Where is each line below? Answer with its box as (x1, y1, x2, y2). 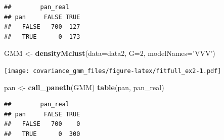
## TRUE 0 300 (4, 130, 80, 137)
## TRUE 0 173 (4, 33, 80, 40)
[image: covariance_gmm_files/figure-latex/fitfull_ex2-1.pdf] (4, 67, 221, 75)
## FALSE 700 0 (4, 120, 80, 128)
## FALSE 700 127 (4, 23, 80, 31)
